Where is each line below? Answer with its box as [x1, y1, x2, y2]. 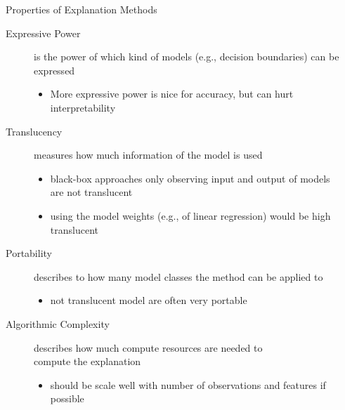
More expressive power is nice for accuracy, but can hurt [50, 86, 294, 101]
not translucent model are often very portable [50, 293, 247, 307]
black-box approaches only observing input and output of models [50, 171, 330, 185]
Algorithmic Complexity [6, 316, 110, 331]
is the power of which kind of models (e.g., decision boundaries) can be [34, 49, 339, 64]
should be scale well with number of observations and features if [50, 377, 326, 392]
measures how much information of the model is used [34, 147, 263, 162]
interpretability [50, 100, 116, 114]
